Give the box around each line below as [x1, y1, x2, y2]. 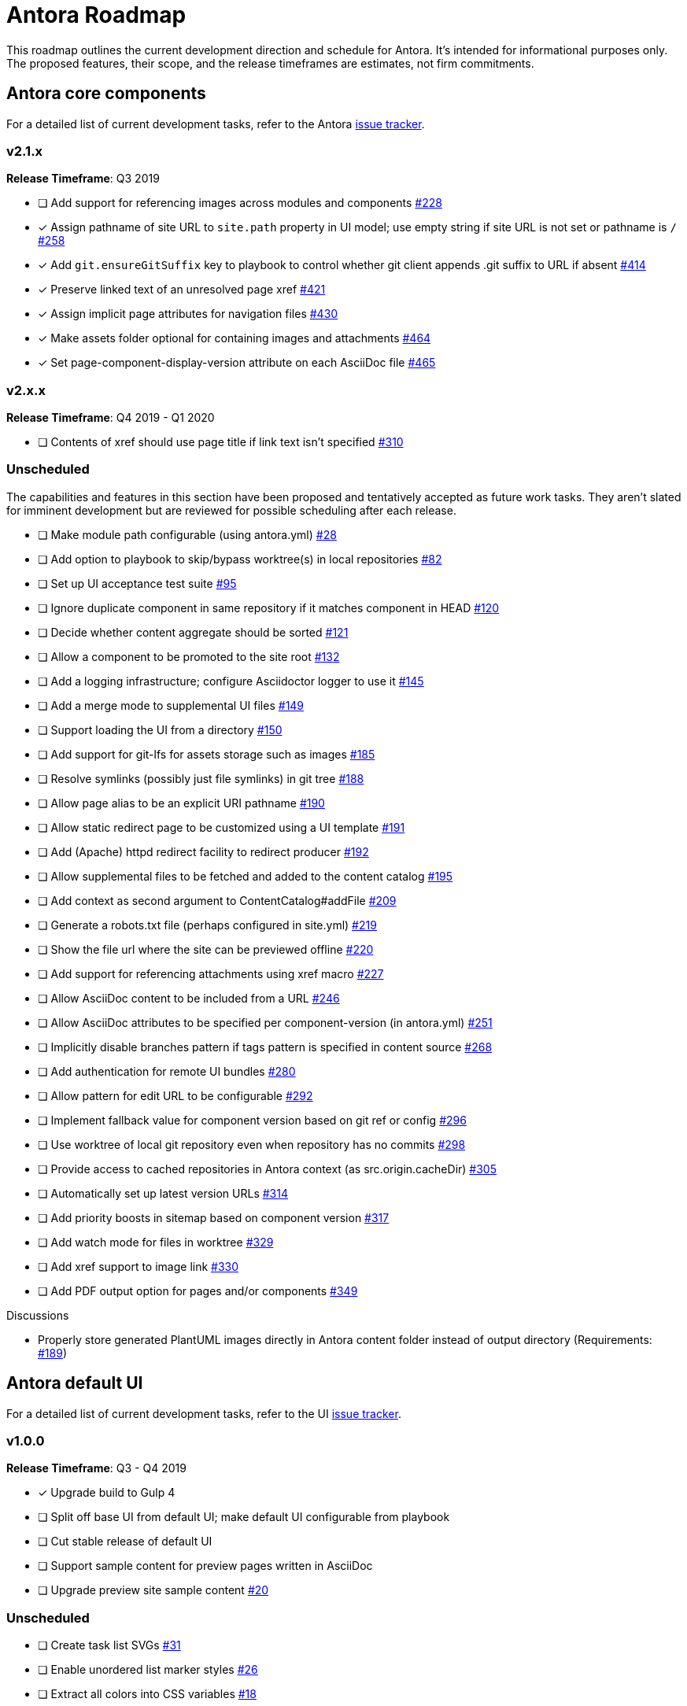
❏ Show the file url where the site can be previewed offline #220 [38, 942, 374, 956]
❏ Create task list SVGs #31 [38, 1638, 181, 1652]
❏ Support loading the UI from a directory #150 [38, 722, 283, 737]
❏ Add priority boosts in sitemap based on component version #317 [38, 1210, 390, 1224]
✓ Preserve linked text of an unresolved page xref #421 [38, 282, 326, 297]
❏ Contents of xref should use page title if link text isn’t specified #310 [38, 435, 404, 449]
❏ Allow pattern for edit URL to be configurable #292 [38, 1088, 313, 1102]
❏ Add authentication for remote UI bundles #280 [38, 1064, 296, 1078]
